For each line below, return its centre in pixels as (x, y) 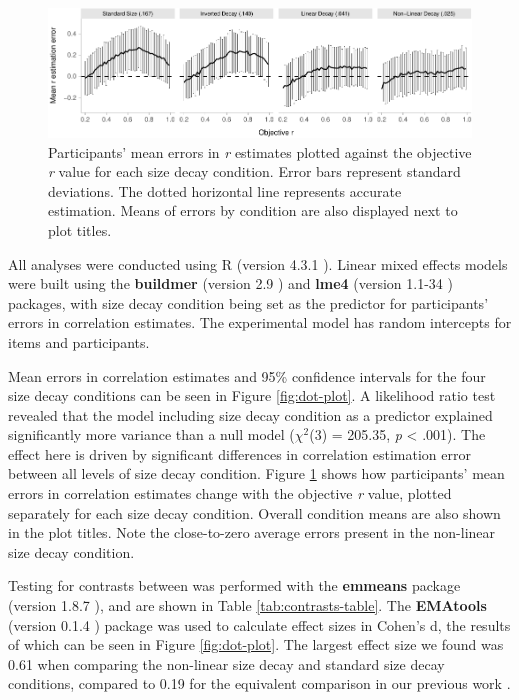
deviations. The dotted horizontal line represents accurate (225, 190)
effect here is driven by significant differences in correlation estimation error (239, 453)
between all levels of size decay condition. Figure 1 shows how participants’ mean (256, 473)
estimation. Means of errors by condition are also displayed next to (253, 210)
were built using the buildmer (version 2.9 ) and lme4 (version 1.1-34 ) (230, 283)
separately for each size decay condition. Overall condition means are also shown (254, 512)
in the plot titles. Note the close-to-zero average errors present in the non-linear (252, 532)
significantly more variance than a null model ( (151, 434)
